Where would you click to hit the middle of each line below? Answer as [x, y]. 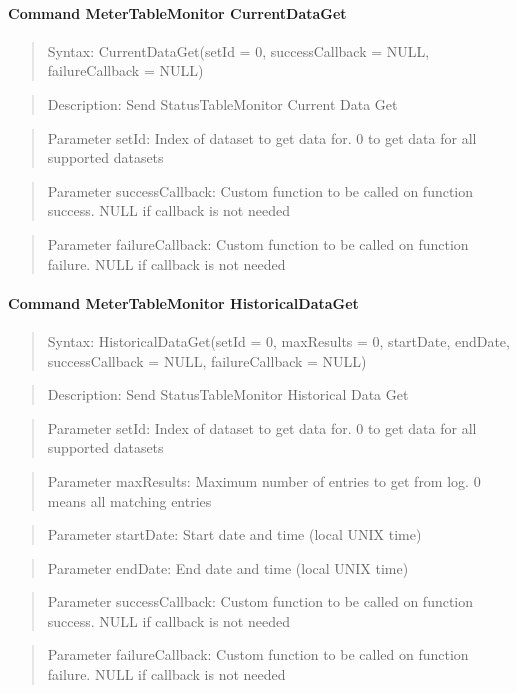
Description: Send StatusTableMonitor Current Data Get [222, 103]
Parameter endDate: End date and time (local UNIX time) [228, 567]
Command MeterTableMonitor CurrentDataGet [177, 12]
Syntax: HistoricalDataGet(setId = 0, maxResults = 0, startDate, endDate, [278, 340]
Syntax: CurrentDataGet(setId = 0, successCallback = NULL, [238, 50]
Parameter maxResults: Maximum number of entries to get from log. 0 [264, 480]
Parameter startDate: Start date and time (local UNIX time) [234, 534]
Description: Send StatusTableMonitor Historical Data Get [228, 394]
